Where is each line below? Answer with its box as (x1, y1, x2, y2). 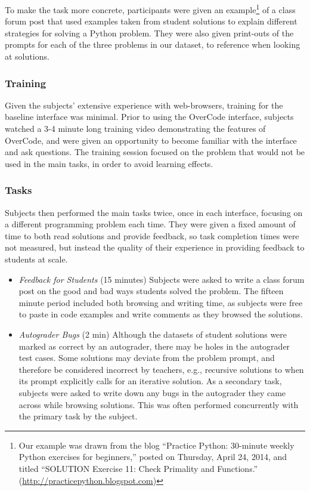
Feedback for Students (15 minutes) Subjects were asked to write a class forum (18, 273, 305, 285)
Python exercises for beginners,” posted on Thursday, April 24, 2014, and (18, 450, 287, 463)
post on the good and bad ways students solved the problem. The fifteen (18, 285, 284, 297)
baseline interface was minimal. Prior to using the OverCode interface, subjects (5, 110, 294, 123)
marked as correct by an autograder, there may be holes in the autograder (18, 339, 290, 352)
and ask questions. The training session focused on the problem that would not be (5, 146, 305, 158)
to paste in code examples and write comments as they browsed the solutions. (18, 308, 303, 320)
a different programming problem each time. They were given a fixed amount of (5, 218, 296, 230)
